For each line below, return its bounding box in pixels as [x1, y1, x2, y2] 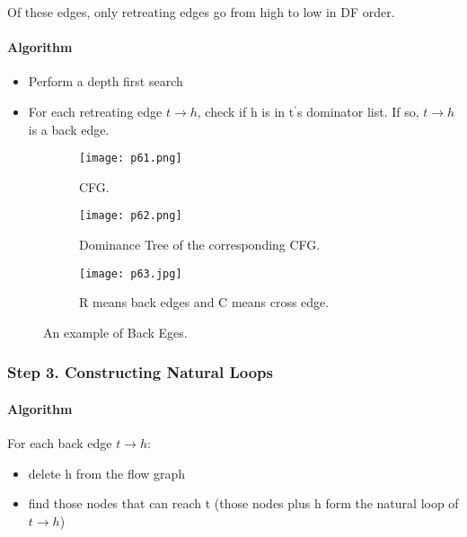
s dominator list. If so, [297, 101, 419, 120]
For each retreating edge [28, 101, 163, 120]
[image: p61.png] [79, 152, 182, 165]
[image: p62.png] [79, 209, 182, 223]
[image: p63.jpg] [79, 267, 182, 280]
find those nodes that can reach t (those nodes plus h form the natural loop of [28, 494, 459, 513]
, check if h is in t [197, 101, 295, 120]
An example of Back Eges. [43, 322, 188, 341]
